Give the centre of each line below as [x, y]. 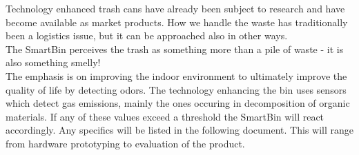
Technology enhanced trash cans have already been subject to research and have [175, 8]
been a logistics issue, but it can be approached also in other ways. [147, 35]
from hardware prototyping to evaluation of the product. [125, 143]
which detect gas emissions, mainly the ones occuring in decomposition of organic [178, 103]
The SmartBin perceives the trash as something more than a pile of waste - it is [175, 49]
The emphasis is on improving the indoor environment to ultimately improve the [176, 75]
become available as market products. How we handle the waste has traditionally [177, 22]
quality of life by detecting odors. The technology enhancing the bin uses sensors [176, 89]
